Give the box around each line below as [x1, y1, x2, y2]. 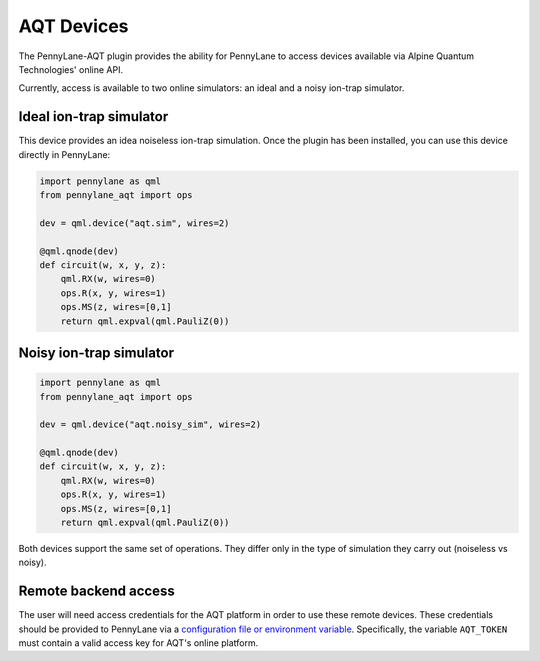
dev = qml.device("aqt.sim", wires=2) [39, 217, 230, 229]
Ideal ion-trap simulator [18, 108, 169, 125]
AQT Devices [18, 15, 129, 37]
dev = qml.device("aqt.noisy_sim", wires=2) [39, 419, 262, 430]
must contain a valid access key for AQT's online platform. [18, 637, 259, 649]
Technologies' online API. [18, 63, 124, 75]
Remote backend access [18, 583, 175, 600]
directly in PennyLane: [18, 148, 111, 160]
